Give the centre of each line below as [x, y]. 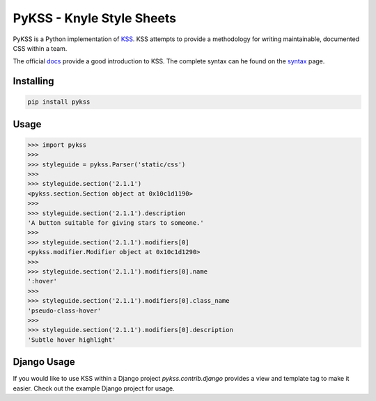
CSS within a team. [40, 48]
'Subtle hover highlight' [72, 340]
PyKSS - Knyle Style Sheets [95, 18]
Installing [34, 81]
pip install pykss [59, 102]
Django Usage [44, 362]
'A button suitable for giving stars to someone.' [116, 223]
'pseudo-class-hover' [64, 310]
